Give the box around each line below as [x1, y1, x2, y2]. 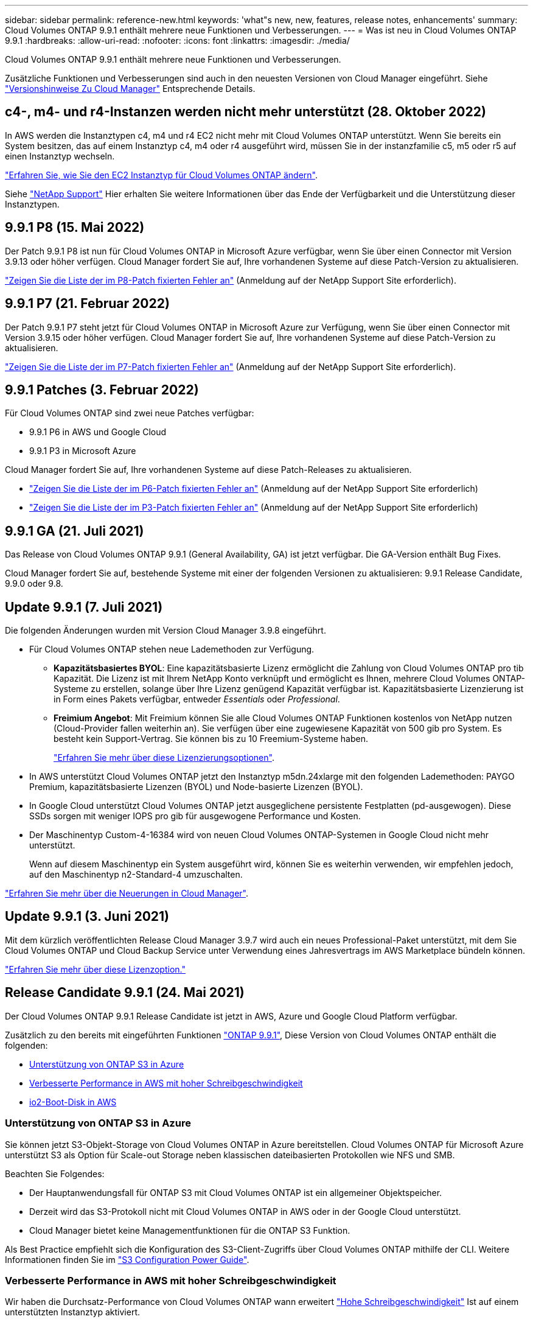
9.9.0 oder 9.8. [5, 578, 63, 589]
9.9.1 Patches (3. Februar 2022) [5, 382, 199, 397]
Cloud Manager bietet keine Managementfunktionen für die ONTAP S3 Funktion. [29, 1225, 350, 1236]
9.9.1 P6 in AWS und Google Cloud [29, 427, 167, 438]
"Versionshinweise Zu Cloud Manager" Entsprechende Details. [5, 83, 256, 94]
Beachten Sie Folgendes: [5, 1168, 105, 1179]
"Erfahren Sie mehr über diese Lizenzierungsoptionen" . [54, 752, 274, 763]
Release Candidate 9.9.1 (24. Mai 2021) [5, 985, 245, 1001]
